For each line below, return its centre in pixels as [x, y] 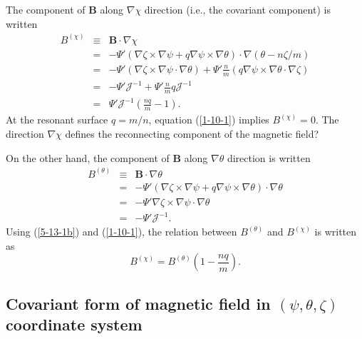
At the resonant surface [57, 120]
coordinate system [74, 324]
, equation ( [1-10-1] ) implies [209, 120]
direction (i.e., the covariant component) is [237, 9]
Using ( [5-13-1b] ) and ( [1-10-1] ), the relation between [121, 232]
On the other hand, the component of [88, 157]
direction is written [269, 157]
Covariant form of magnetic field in [138, 303]
